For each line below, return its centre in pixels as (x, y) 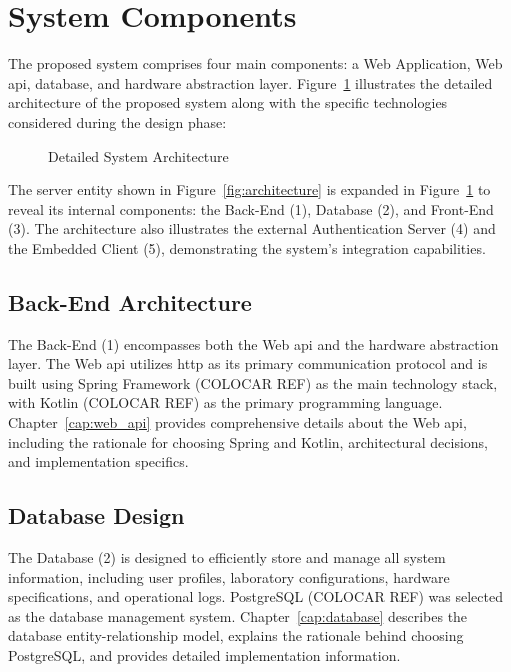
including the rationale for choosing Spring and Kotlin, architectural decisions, (248, 441)
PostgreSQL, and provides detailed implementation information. (204, 655)
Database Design (96, 515)
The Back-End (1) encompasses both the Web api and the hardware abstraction (253, 343)
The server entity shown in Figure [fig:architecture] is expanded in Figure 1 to (249, 189)
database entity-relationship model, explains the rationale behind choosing (236, 635)
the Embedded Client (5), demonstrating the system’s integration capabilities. (247, 247)
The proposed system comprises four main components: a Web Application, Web (255, 63)
